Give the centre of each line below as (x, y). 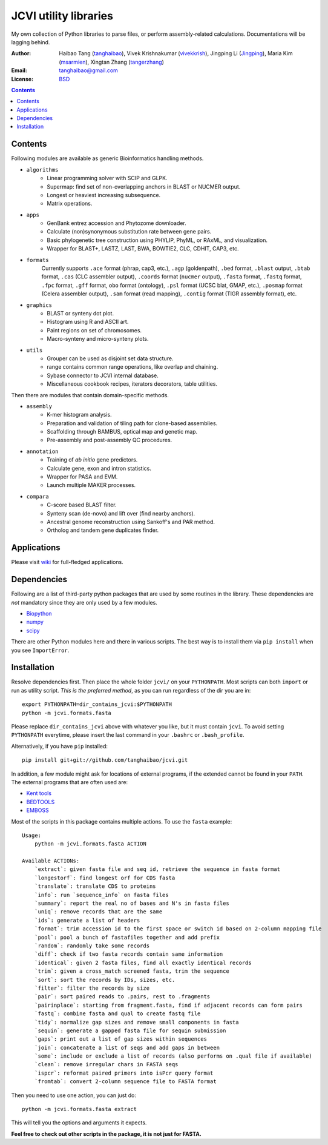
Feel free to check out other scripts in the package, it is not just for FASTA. (107, 1133)
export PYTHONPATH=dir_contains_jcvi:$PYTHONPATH (97, 704)
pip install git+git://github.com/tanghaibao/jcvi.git (105, 760)
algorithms (42, 170)
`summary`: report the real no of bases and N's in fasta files (132, 903)
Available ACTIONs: (51, 861)
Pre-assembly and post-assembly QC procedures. (110, 440)
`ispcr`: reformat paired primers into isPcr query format (124, 1073)
